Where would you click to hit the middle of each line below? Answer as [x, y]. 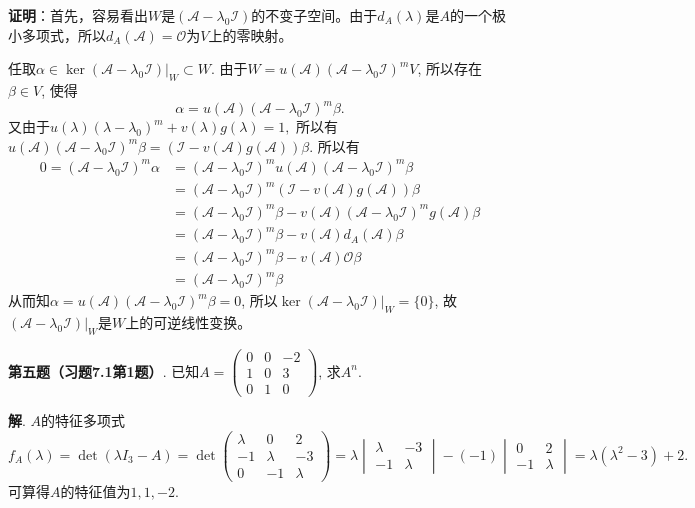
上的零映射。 [250, 34]
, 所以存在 [450, 68]
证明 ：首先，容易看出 [78, 15]
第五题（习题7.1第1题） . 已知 [104, 370]
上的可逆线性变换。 [188, 322]
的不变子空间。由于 [314, 15]
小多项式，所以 [57, 34]
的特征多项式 [83, 420]
